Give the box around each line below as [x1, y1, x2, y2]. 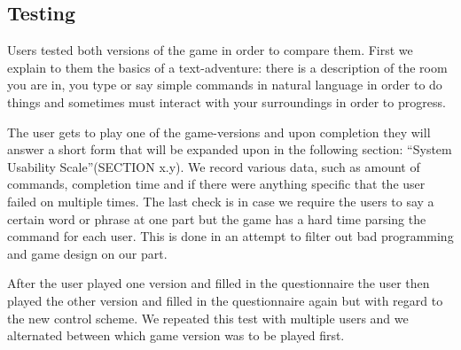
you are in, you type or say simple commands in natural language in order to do [7, 75, 442, 94]
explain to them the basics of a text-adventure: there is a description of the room [7, 58, 448, 76]
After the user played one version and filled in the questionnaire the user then [7, 274, 430, 292]
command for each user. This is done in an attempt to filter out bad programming [7, 227, 454, 245]
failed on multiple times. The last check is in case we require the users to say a [7, 191, 434, 210]
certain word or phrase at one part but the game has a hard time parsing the [7, 209, 426, 228]
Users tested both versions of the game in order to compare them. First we [7, 41, 413, 59]
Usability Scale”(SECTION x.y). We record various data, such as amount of [7, 157, 420, 175]
